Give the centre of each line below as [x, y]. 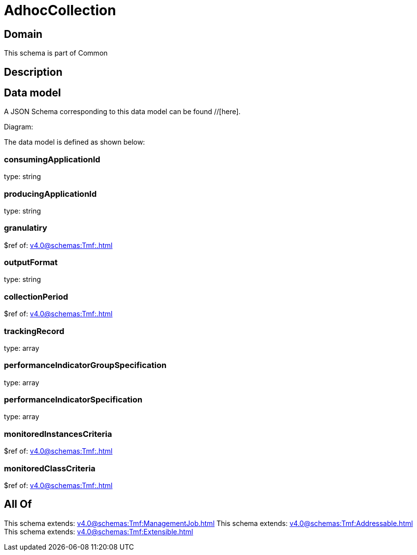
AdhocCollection [60, 10]
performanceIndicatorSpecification [73, 400]
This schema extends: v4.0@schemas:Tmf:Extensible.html [99, 531]
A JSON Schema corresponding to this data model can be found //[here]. [122, 112]
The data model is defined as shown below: [75, 142]
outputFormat [31, 262]
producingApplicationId [50, 194]
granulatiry [26, 228]
